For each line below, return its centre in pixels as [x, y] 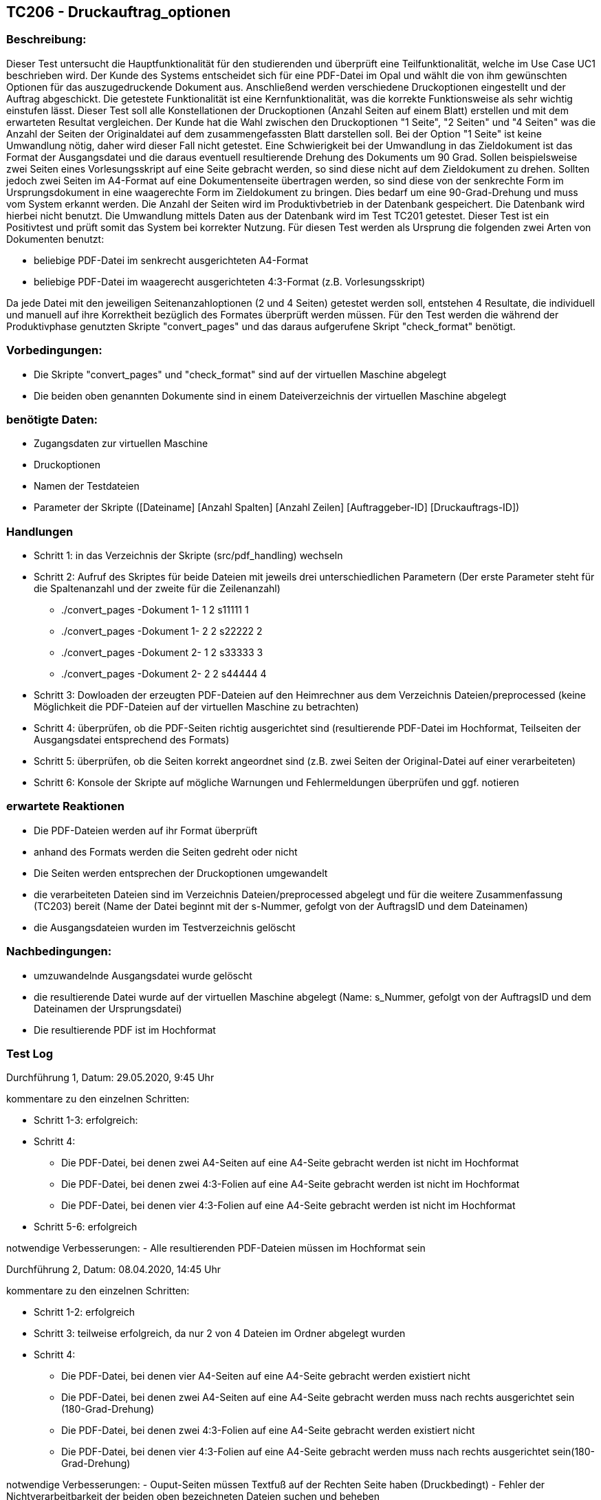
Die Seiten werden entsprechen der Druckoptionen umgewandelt [181, 873]
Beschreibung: [46, 40]
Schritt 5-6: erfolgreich [86, 1227]
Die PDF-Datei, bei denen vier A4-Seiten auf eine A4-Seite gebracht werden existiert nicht [266, 1376]
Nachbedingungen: [59, 952]
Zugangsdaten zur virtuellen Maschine [121, 444]
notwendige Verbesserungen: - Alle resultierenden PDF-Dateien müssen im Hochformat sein [216, 1248]
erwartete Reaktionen [65, 806]
